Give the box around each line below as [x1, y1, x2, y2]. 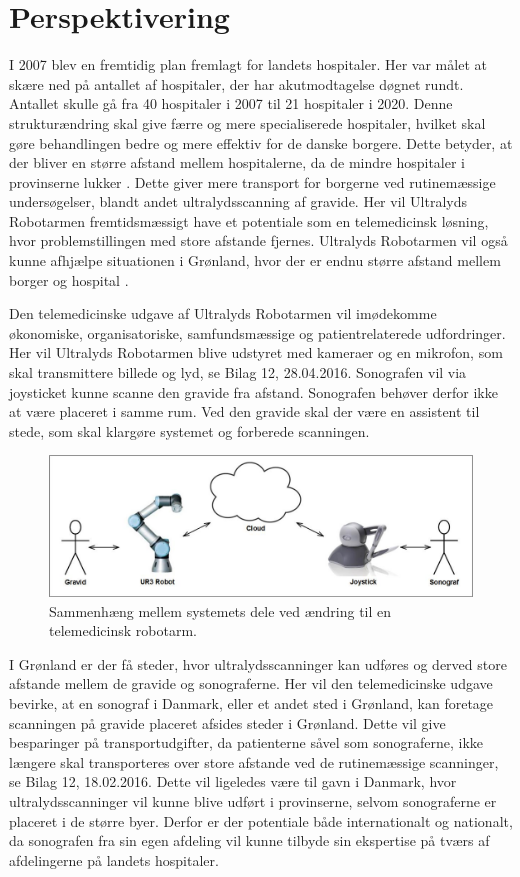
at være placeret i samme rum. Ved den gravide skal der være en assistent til [9, 401, 480, 422]
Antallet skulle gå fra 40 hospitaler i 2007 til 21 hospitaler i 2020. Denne [9, 93, 453, 114]
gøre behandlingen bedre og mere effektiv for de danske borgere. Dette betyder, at [9, 132, 513, 153]
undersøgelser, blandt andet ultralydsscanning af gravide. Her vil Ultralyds [9, 191, 468, 212]
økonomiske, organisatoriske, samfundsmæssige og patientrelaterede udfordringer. [9, 322, 506, 343]
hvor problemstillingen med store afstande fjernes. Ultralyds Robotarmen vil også [9, 230, 508, 251]
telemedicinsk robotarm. [49, 620, 197, 641]
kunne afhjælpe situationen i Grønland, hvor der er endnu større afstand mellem [9, 250, 501, 271]
